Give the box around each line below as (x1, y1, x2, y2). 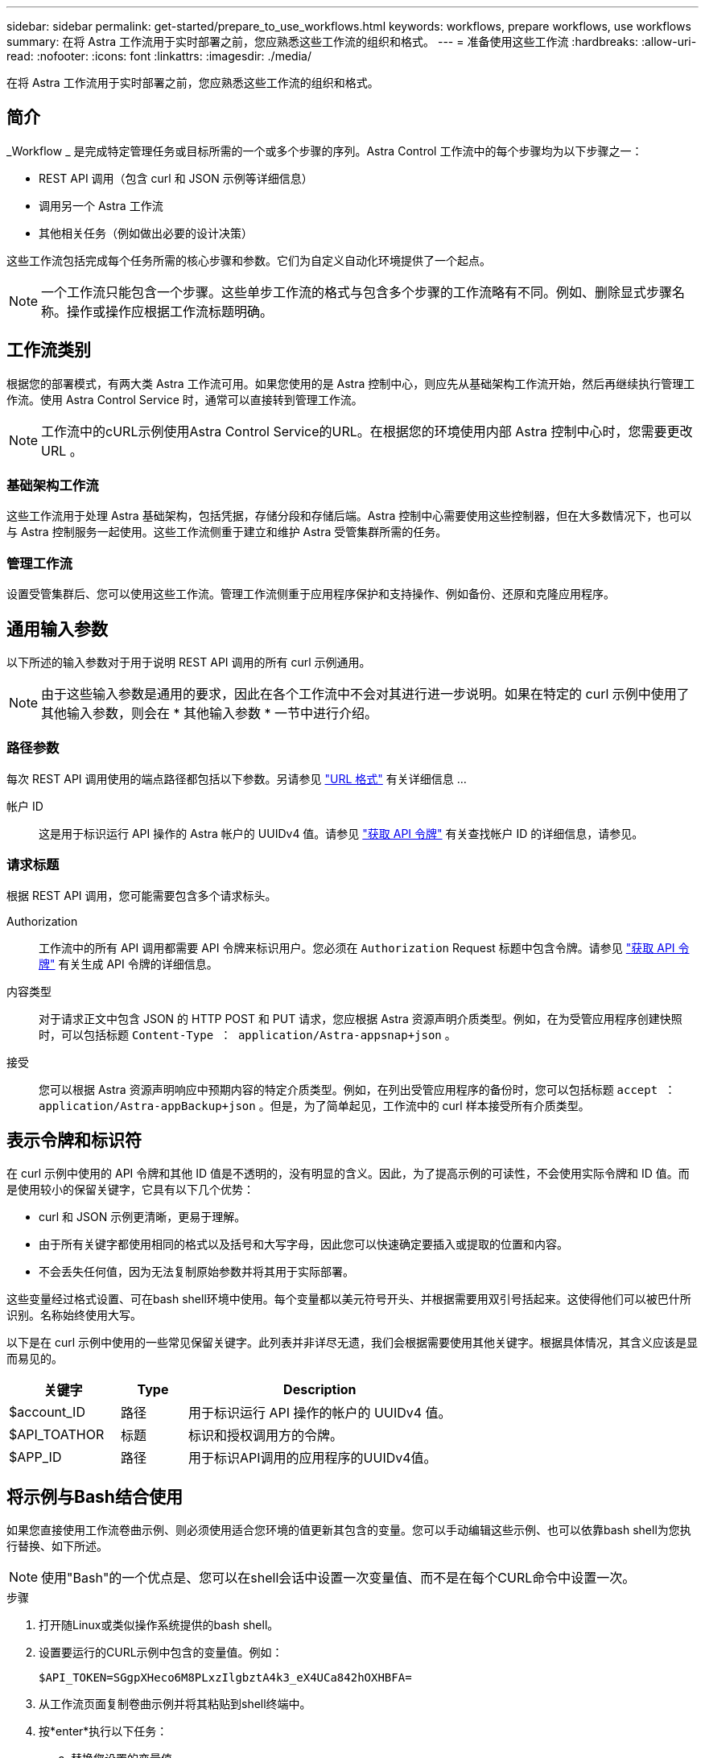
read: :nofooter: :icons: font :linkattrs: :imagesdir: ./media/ (6, 49, 311, 63)
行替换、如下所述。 (6, 1539, 108, 1554)
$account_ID (9, 1404, 85, 1421)
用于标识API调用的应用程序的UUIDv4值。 (188, 1450, 437, 1467)
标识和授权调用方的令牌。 (188, 1427, 344, 1444)
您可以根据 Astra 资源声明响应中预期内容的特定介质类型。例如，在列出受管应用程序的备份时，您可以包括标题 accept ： (39, 1082, 676, 1096)
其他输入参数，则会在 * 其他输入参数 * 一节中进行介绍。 (41, 705, 378, 722)
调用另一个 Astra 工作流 (39, 198, 163, 213)
